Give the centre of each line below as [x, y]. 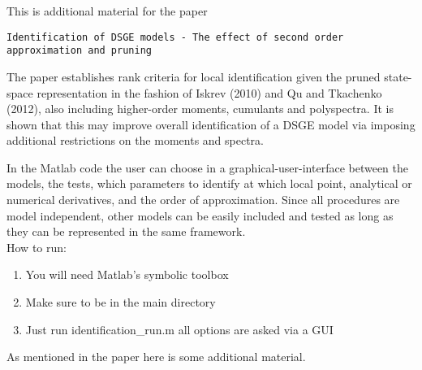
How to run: [37, 247]
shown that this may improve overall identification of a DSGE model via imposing [211, 124]
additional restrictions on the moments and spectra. [135, 140]
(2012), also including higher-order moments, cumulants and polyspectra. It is [200, 109]
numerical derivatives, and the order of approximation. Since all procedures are [203, 200]
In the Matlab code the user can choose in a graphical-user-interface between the [208, 167]
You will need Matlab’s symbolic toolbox [127, 274]
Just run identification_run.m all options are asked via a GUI [179, 329]
